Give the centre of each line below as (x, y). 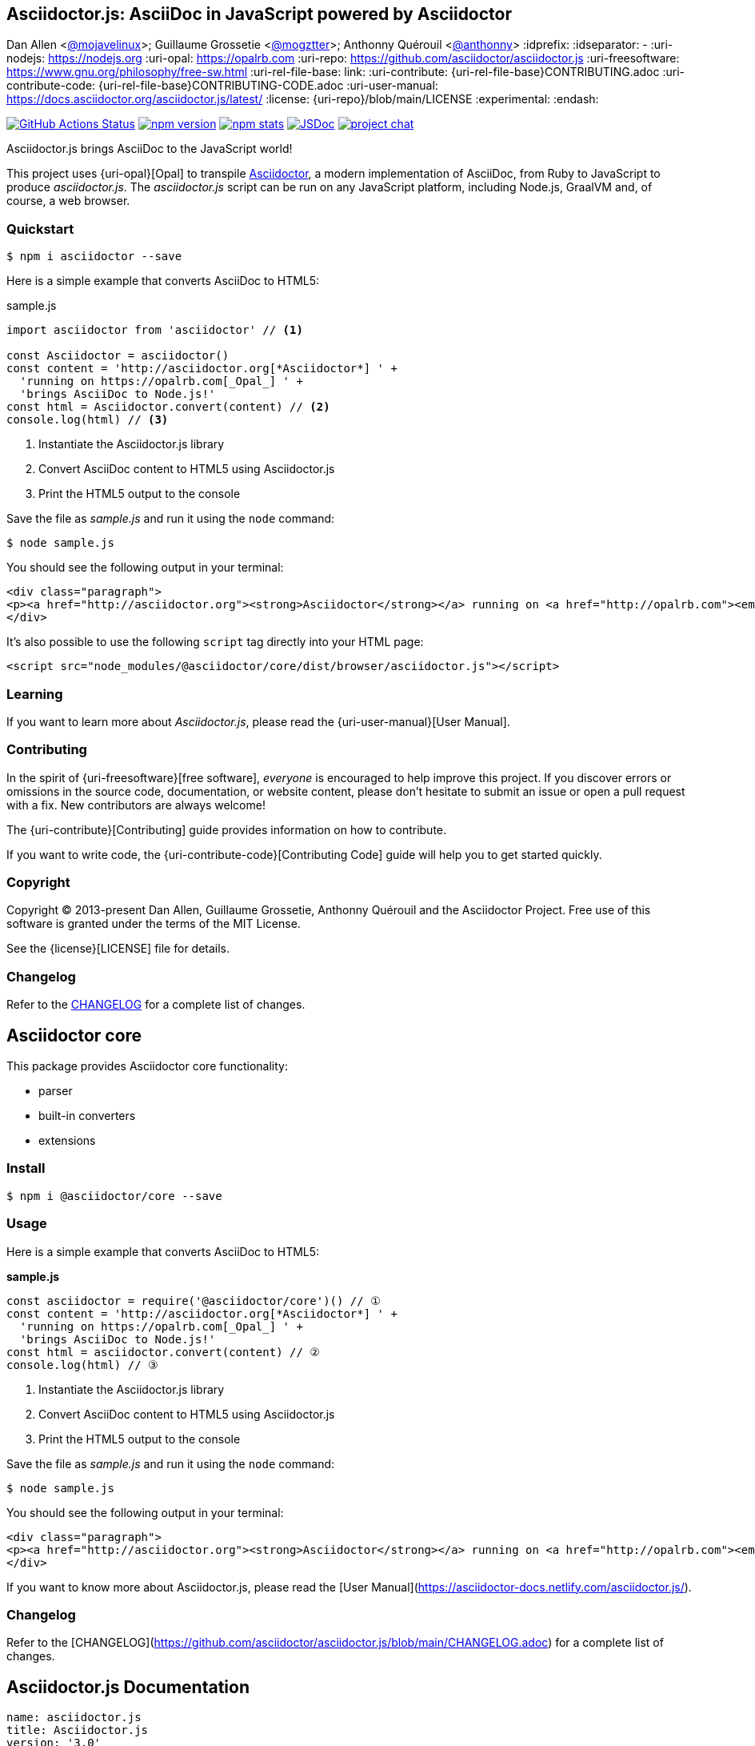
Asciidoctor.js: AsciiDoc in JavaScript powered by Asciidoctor (260, 14)
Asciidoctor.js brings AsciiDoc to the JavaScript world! (150, 149)
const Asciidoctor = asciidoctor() (118, 356)
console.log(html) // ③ (82, 1365)
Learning (35, 694)
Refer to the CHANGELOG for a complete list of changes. (156, 1005)
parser (56, 1091)
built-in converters (87, 1116)
